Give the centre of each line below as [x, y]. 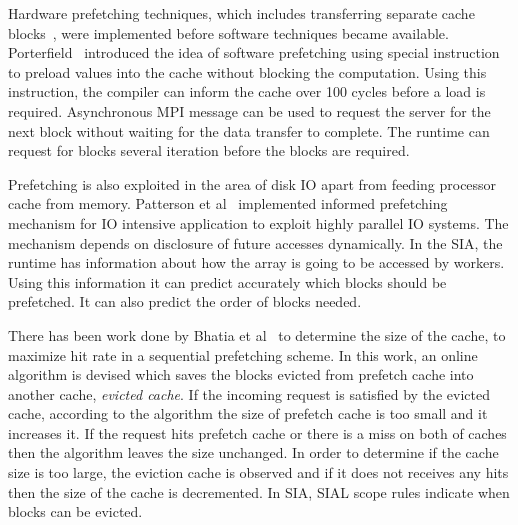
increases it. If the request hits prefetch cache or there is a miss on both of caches [257, 432]
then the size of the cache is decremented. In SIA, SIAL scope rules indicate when [259, 491]
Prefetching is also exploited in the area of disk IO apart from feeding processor [252, 183]
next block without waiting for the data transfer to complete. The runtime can [249, 130]
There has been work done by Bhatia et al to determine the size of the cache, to [257, 334]
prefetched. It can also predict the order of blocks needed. [185, 301]
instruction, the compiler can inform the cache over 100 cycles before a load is [247, 91]
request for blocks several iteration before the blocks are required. [209, 150]
